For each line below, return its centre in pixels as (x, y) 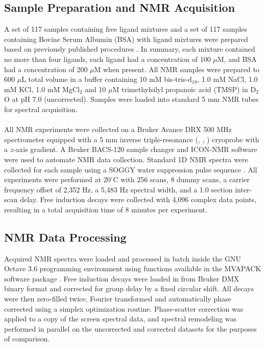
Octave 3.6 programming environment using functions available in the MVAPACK (133, 268)
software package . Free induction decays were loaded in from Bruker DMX (122, 278)
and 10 (95, 89)
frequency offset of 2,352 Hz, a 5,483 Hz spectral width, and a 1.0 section (118, 189)
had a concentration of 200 (46, 69)
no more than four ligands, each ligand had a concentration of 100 (107, 59)
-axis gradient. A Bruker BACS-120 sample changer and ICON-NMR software (135, 149)
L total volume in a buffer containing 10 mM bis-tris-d (107, 79)
